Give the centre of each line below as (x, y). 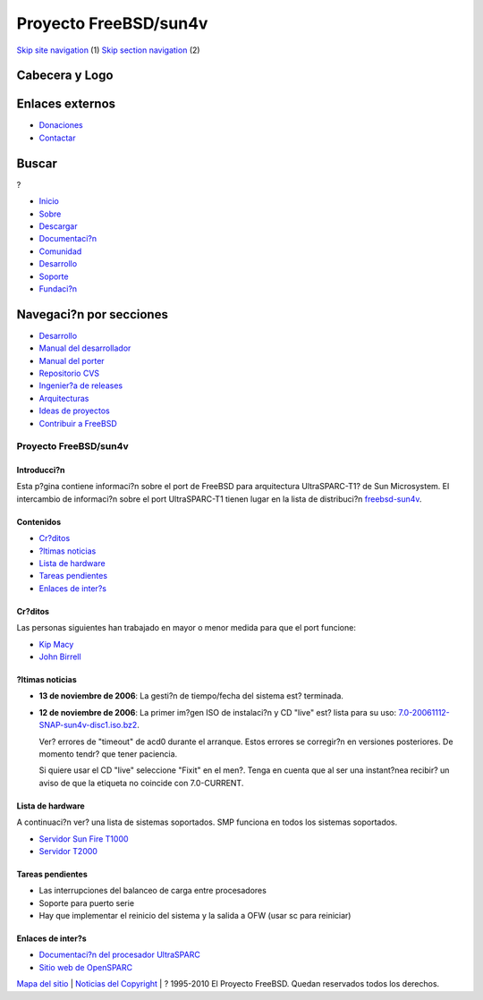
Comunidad (60, 251)
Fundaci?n (58, 288)
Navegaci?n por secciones (93, 314)
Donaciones (61, 125)
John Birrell (60, 657)
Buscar (37, 163)
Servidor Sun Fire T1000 (84, 839)
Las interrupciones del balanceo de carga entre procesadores (153, 891)
